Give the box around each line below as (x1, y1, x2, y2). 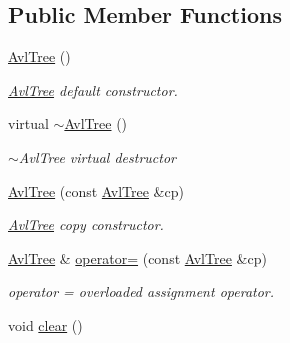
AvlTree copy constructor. (8, 214, 164, 235)
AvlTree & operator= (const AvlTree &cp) (8, 247, 267, 268)
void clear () (8, 314, 83, 335)
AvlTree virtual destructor (18, 146, 176, 167)
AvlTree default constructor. (8, 79, 178, 100)
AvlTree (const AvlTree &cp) (8, 180, 184, 201)
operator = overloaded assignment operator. (8, 281, 275, 302)
